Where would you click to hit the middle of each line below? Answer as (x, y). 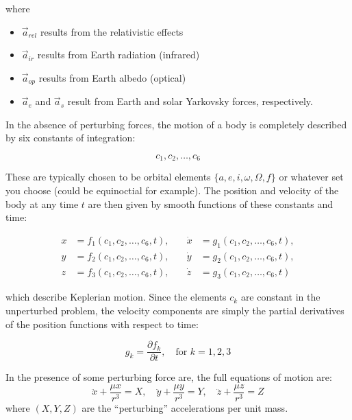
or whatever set (311, 177)
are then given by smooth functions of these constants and (210, 203)
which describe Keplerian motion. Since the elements (116, 297)
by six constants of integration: (71, 138)
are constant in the (280, 297)
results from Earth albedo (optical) (112, 77)
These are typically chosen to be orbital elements (108, 177)
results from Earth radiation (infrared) (118, 55)
